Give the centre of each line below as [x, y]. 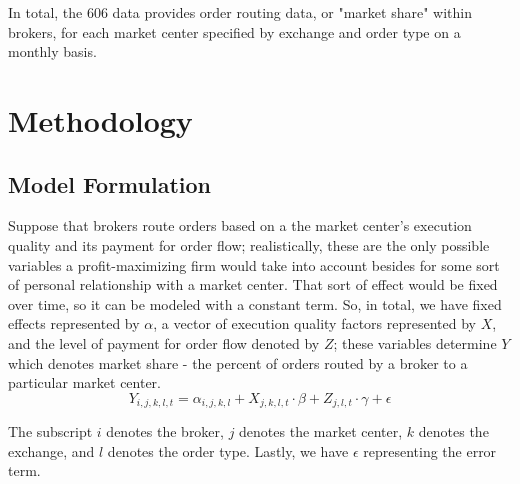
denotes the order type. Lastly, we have [228, 450]
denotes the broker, [165, 431]
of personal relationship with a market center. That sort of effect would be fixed [253, 284]
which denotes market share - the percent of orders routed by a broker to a [238, 362]
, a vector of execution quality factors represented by [314, 323]
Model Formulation [110, 183]
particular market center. [84, 382]
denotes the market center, [321, 431]
